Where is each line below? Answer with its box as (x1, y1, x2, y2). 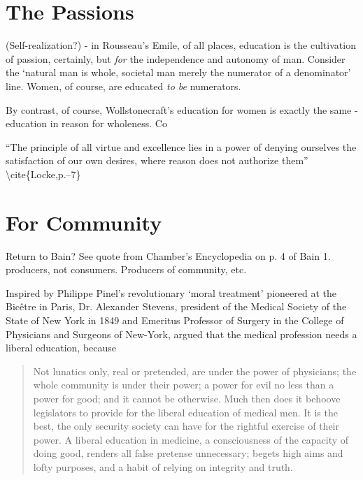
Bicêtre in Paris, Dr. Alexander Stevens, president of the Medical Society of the (6, 299, 347, 314)
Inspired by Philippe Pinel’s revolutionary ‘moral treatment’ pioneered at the (6, 285, 336, 300)
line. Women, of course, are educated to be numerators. (6, 78, 241, 93)
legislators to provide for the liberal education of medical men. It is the (33, 405, 338, 419)
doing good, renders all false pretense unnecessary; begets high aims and (33, 446, 343, 460)
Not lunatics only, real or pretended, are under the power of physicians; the (33, 363, 357, 378)
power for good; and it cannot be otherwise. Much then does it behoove (33, 391, 341, 405)
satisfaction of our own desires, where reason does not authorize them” (6, 153, 308, 168)
